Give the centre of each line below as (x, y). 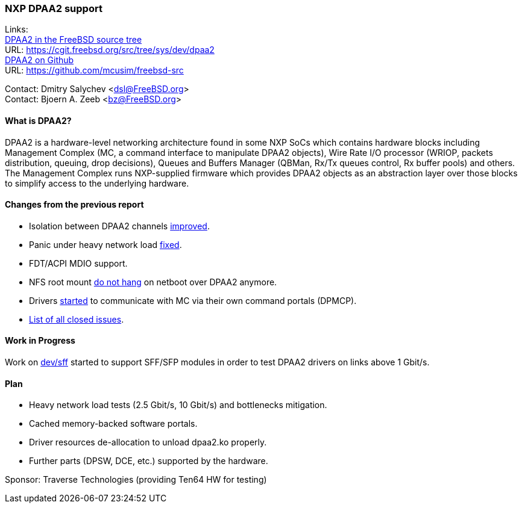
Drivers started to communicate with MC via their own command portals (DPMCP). (193, 300)
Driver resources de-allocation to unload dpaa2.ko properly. (148, 442)
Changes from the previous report (74, 205)
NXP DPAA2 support (54, 8)
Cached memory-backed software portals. (113, 424)
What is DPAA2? (38, 120)
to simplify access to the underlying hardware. (97, 183)
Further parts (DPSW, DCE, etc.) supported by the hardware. (149, 461)
